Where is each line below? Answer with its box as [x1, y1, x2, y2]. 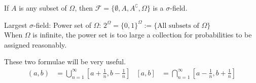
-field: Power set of [33, 19, 91, 30]
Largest [4, 19, 27, 30]
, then [75, 3, 93, 13]
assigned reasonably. [4, 39, 67, 50]
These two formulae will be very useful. [4, 56, 126, 67]
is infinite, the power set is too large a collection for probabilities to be [32, 29, 252, 40]
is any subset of [19, 3, 67, 13]
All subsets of [157, 22, 199, 29]
